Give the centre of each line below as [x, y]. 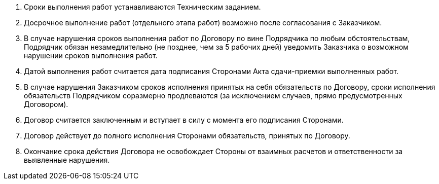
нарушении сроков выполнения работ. [91, 56]
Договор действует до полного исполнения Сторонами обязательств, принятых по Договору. [187, 136]
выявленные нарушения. [67, 160]
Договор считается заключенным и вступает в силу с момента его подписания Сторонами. [184, 120]
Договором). [46, 104]
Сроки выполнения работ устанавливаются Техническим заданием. [142, 7]
